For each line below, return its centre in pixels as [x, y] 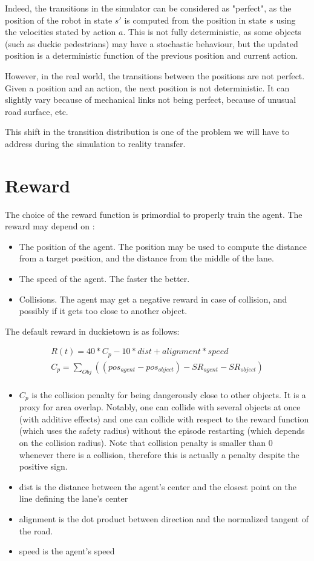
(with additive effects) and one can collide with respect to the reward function [164, 418]
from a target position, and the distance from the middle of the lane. [146, 258]
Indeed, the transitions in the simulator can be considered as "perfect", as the [148, 8]
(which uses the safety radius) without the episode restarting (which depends [162, 431]
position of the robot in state [59, 20]
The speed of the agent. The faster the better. [104, 279]
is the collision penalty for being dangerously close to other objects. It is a [169, 394]
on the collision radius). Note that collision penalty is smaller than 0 [146, 442]
